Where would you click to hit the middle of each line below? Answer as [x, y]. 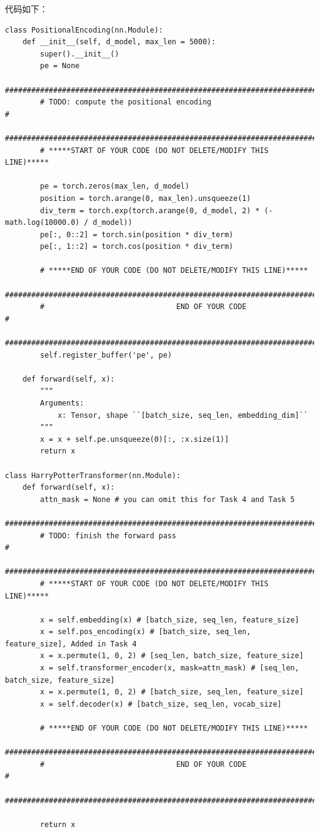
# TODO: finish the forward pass [108, 536]
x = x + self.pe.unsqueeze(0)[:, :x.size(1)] [135, 439]
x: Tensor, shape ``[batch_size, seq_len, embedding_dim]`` [183, 415]
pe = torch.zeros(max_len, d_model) [115, 186]
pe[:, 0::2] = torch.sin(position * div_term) [137, 234]
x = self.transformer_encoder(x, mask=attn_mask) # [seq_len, [170, 668]
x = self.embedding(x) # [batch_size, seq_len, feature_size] [170, 620]
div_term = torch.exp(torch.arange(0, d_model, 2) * [150, 210]
